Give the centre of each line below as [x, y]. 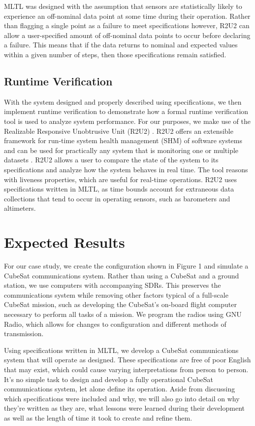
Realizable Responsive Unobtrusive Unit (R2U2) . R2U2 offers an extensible [119, 131]
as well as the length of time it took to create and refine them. [98, 417]
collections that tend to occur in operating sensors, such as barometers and [117, 198]
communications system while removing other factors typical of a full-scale [116, 294]
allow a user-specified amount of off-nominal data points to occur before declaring [127, 35]
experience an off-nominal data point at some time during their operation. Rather [127, 16]
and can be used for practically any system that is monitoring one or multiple [121, 150]
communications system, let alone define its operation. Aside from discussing [120, 389]
